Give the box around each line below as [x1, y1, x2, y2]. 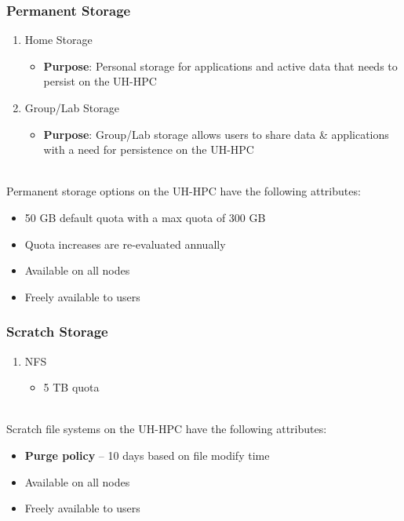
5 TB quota [43, 379, 100, 395]
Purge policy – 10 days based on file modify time [24, 446, 270, 463]
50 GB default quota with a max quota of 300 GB [24, 209, 266, 225]
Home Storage [24, 31, 93, 48]
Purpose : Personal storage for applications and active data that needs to [43, 57, 398, 74]
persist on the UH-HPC [43, 73, 157, 89]
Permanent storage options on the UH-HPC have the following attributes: [6, 183, 361, 199]
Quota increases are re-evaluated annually [24, 235, 226, 252]
